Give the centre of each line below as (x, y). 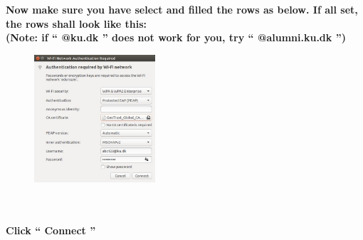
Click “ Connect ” (51, 230)
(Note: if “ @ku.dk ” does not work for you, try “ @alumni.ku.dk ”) (176, 37)
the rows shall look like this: (77, 23)
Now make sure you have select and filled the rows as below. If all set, (182, 9)
